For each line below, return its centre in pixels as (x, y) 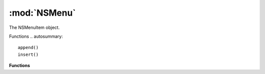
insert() (28, 54)
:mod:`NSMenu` (42, 13)
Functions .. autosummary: (36, 36)
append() (28, 48)
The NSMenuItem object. (34, 27)
